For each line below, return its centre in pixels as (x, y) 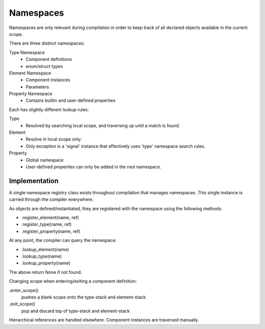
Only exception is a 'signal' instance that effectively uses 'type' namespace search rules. (116, 146)
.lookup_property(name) (46, 263)
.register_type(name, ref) (47, 224)
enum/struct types (44, 66)
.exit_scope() (22, 304)
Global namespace (45, 160)
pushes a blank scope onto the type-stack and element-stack (84, 297)
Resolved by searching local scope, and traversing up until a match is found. (103, 125)
